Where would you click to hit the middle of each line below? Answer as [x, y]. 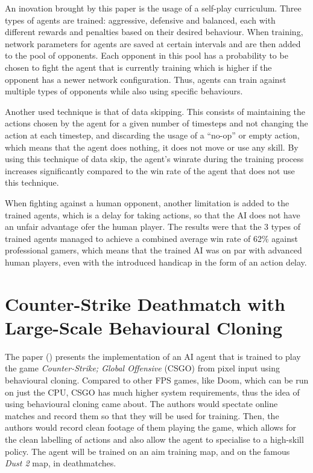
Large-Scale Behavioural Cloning [144, 327]
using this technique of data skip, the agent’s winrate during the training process [154, 159]
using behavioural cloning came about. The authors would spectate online [141, 404]
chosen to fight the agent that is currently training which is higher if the [138, 67]
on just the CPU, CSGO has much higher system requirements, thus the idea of [152, 392]
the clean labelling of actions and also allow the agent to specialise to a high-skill [154, 439]
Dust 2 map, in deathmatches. [61, 463]
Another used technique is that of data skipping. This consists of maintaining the [155, 111]
